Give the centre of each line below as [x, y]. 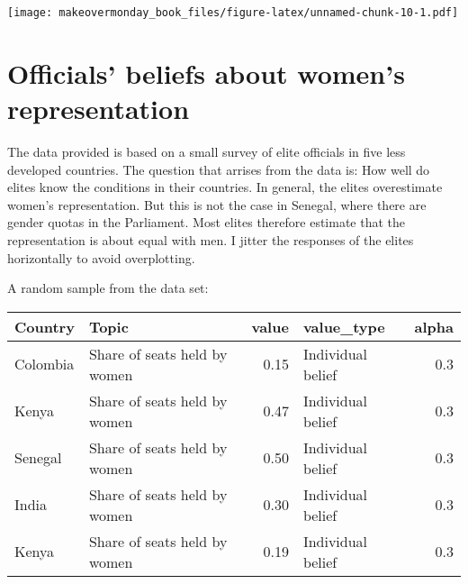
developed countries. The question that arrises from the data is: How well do [219, 169]
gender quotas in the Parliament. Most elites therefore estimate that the [207, 222]
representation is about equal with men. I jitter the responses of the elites [211, 239]
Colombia [45, 364]
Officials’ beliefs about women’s [206, 73]
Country [45, 326]
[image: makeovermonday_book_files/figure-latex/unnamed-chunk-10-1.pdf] [233, 13]
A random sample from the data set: [108, 288]
